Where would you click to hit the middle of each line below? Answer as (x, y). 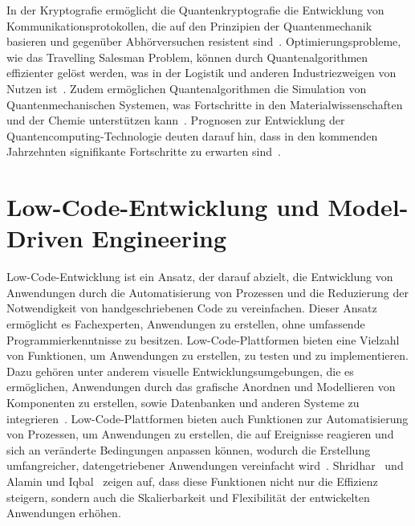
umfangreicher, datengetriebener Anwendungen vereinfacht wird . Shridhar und (205, 465)
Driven (45, 238)
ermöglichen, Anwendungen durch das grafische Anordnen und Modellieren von (201, 387)
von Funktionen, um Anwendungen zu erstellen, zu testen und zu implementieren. (207, 355)
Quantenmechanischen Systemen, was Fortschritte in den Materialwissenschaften (205, 104)
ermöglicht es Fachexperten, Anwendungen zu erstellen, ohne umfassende (186, 324)
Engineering (159, 238)
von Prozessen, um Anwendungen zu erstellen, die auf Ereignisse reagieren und (200, 434)
